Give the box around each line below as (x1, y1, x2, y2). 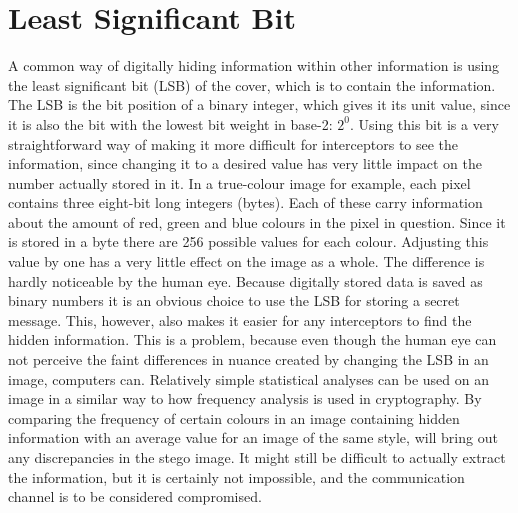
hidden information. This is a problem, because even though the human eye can (8, 329, 497, 350)
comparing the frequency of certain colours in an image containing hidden (8, 407, 460, 428)
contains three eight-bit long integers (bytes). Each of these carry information (8, 192, 483, 213)
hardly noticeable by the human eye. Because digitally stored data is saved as (8, 270, 483, 291)
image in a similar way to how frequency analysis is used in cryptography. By (8, 388, 482, 409)
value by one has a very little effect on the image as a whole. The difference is (8, 251, 485, 272)
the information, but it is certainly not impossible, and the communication (8, 466, 465, 487)
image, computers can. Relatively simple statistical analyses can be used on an (8, 368, 489, 389)
